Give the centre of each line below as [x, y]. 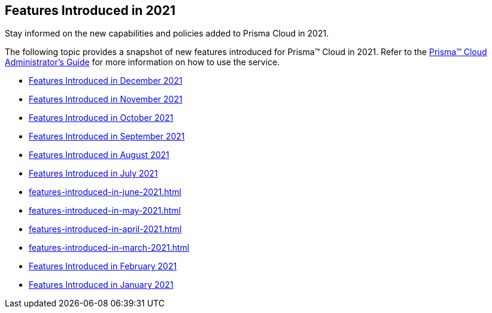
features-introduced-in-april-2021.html [105, 229]
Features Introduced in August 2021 [99, 155]
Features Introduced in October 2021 [101, 118]
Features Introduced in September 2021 [107, 136]
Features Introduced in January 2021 [101, 285]
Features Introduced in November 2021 [106, 99]
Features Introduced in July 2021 [93, 174]
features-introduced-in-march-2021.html [109, 248]
